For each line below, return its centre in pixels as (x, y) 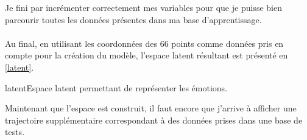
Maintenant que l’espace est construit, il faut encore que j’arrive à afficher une (151, 108)
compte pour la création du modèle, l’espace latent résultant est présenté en (146, 55)
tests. (15, 132)
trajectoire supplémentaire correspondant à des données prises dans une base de (154, 120)
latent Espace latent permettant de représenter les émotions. (116, 87)
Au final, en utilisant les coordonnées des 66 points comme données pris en (144, 43)
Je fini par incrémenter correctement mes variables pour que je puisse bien (143, 7)
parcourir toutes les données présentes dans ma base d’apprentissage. (133, 19)
